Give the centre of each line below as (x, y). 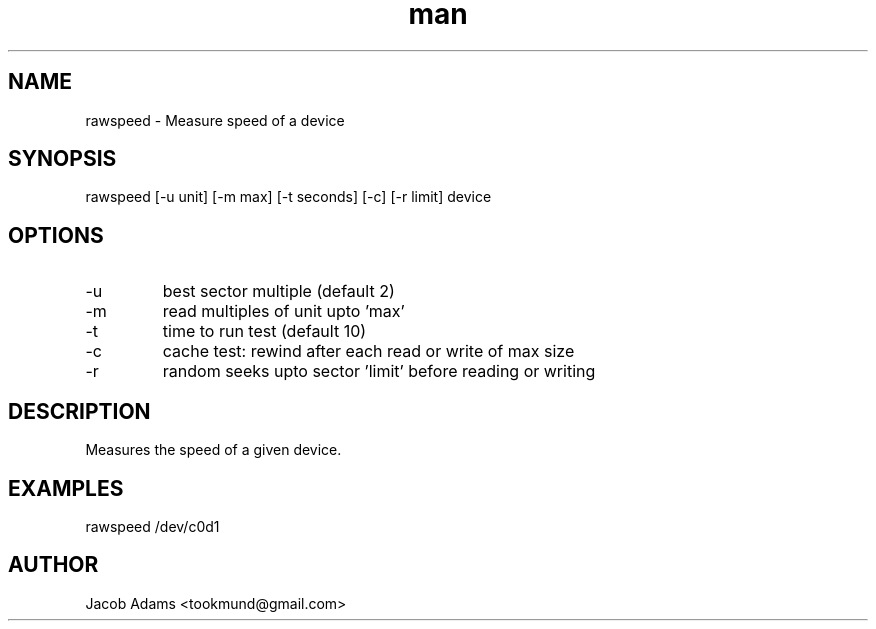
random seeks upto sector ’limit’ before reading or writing (379, 371)
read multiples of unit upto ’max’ (283, 311)
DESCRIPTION (79, 411)
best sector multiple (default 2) (278, 291)
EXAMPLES (66, 488)
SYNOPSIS (62, 159)
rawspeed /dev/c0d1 (152, 526)
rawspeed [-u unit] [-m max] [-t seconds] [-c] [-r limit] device (288, 197)
